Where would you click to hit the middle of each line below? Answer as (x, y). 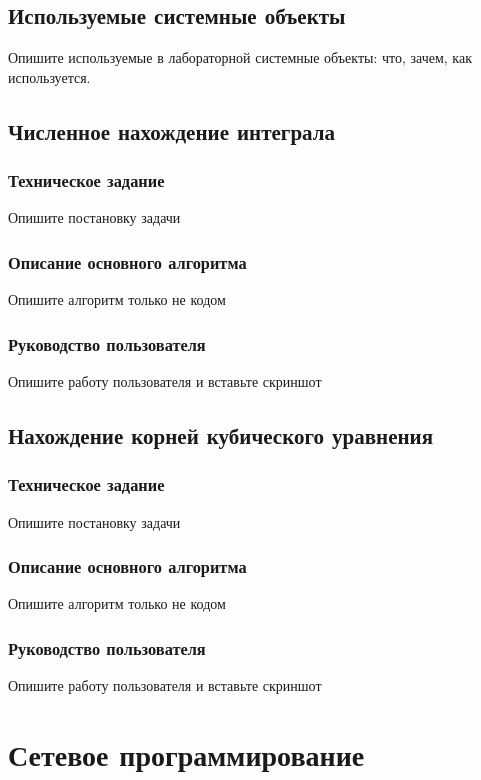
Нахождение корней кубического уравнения (221, 435)
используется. (49, 76)
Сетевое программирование (186, 754)
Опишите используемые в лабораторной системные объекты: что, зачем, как (240, 57)
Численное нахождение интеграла (172, 130)
